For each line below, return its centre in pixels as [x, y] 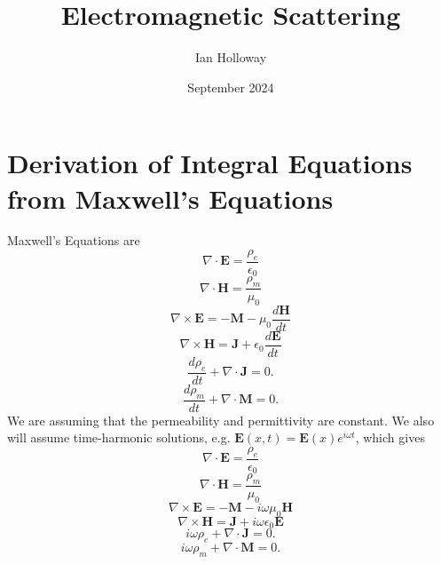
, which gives [390, 437]
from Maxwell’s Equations [170, 198]
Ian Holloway [231, 57]
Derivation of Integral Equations [210, 163]
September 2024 [231, 87]
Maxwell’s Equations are [74, 240]
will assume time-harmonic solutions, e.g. [119, 437]
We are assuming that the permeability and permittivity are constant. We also [221, 420]
